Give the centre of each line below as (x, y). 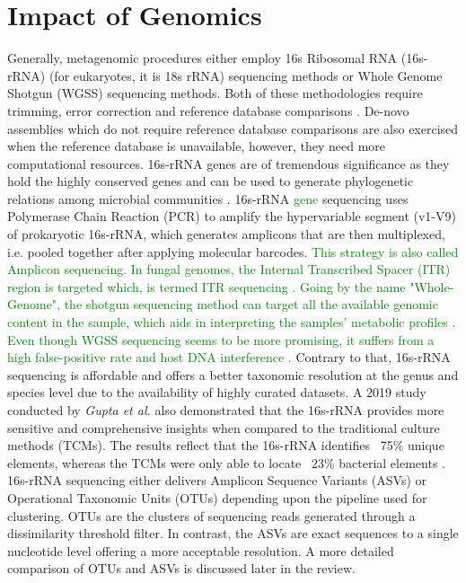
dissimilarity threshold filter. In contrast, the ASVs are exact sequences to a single (233, 533)
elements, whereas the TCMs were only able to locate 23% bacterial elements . (226, 462)
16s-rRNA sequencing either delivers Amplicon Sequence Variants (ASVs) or (217, 480)
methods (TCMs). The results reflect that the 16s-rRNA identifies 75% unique (226, 445)
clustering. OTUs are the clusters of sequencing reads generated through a (211, 515)
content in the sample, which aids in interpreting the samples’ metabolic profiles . (232, 322)
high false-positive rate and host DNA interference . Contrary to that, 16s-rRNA (229, 357)
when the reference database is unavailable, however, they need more (197, 146)
